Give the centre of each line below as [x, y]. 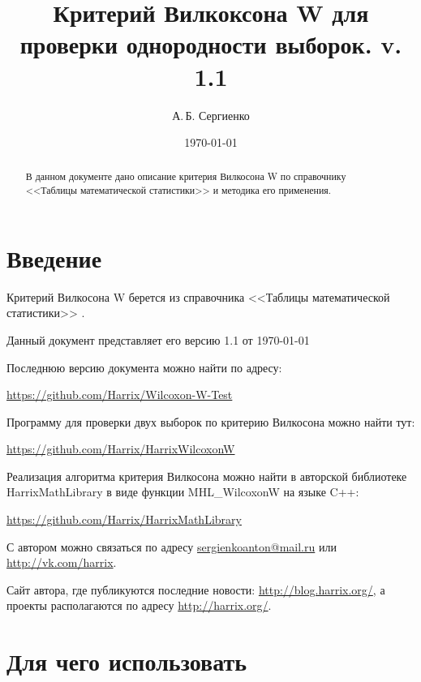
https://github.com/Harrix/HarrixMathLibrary [124, 519]
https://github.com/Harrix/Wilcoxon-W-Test [120, 395]
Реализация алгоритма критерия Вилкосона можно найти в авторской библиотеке [207, 476]
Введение [54, 257]
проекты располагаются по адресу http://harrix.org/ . [139, 605]
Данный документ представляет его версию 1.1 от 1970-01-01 [158, 339]
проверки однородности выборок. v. [211, 44]
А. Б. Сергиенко [211, 115]
